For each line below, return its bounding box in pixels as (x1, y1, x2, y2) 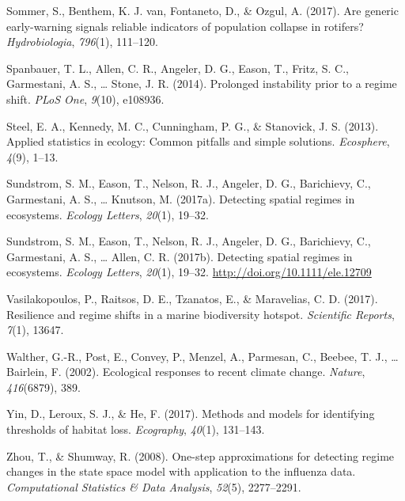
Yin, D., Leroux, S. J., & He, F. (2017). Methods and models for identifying (6, 405, 375, 422)
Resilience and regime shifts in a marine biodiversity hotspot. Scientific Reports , (6, 306, 395, 322)
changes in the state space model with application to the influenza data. (6, 463, 356, 480)
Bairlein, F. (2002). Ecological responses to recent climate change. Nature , (6, 363, 365, 380)
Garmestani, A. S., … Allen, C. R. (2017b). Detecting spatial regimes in (6, 248, 353, 264)
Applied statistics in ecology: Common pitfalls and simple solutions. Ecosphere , (6, 133, 390, 150)
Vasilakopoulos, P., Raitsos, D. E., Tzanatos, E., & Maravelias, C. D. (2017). (6, 290, 378, 306)
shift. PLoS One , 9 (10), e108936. (6, 90, 165, 107)
